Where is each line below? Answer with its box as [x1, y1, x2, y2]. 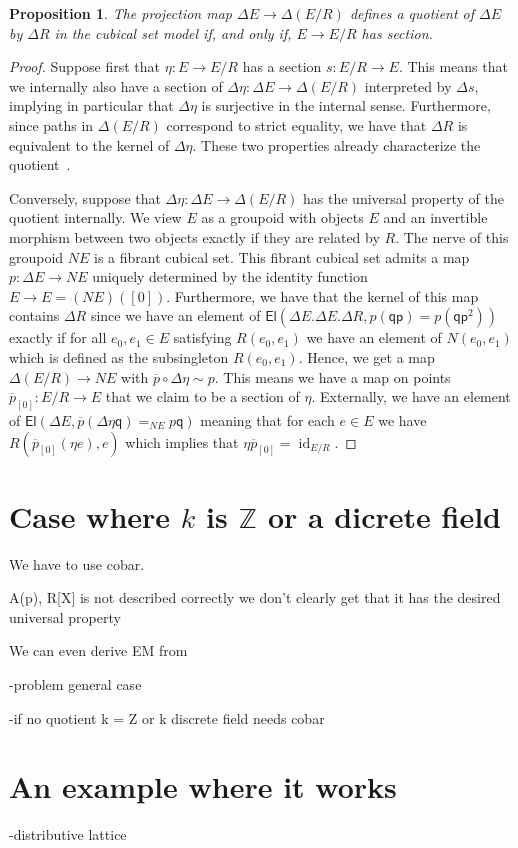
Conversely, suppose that [9, 187, 161, 208]
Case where [9, 495, 171, 536]
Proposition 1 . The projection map [9, 3, 232, 23]
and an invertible [383, 207, 488, 228]
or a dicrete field [267, 495, 501, 536]
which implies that [125, 431, 239, 452]
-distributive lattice [9, 824, 127, 845]
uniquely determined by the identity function [92, 266, 368, 287]
